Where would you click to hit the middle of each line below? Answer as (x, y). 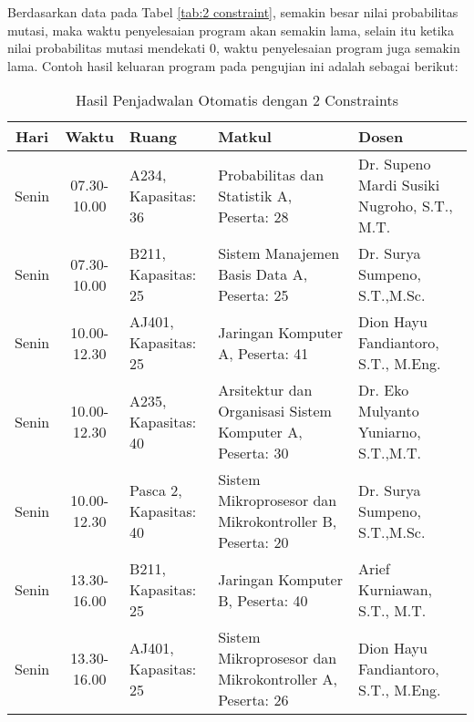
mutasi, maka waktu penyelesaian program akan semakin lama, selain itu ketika (231, 30)
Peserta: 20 (253, 542)
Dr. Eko (384, 390)
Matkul (245, 137)
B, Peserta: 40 (263, 600)
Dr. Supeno (395, 164)
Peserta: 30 (253, 453)
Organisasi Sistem (275, 411)
